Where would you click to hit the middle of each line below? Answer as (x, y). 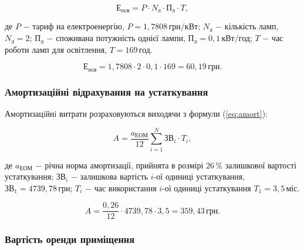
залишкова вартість (114, 176)
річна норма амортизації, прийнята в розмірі (124, 165)
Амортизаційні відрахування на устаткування (107, 91)
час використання (125, 187)
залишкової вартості (261, 165)
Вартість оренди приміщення (70, 239)
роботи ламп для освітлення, (56, 49)
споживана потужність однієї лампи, (121, 38)
